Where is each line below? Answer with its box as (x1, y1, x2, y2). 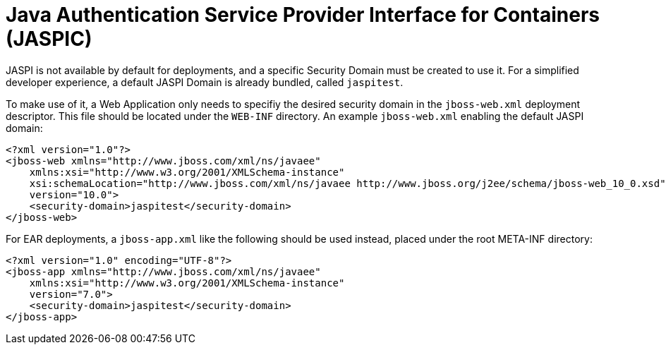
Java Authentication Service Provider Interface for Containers (6, 3, 600, 27)
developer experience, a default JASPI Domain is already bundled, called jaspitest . (6, 76, 404, 88)
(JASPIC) (6, 27, 92, 51)
